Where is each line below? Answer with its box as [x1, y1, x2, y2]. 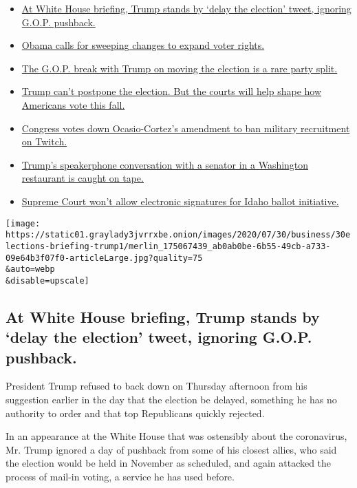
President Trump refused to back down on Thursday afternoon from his [6, 379, 307, 393]
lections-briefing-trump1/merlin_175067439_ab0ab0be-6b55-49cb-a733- [6, 241, 331, 251]
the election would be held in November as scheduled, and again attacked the [6, 456, 332, 470]
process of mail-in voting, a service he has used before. [6, 469, 235, 484]
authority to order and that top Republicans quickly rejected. [6, 405, 265, 420]
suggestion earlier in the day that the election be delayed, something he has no [6, 392, 337, 407]
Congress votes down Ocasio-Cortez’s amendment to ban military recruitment [21, 120, 350, 135]
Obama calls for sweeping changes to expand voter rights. [21, 38, 265, 52]
